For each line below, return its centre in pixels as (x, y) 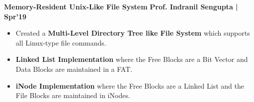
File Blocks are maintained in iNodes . (73, 95)
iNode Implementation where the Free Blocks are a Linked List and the (130, 85)
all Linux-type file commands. (61, 42)
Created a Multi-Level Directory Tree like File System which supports (133, 33)
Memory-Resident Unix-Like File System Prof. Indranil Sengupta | (121, 6)
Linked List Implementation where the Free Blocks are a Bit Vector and (132, 59)
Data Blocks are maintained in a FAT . (74, 69)
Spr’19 (15, 16)
